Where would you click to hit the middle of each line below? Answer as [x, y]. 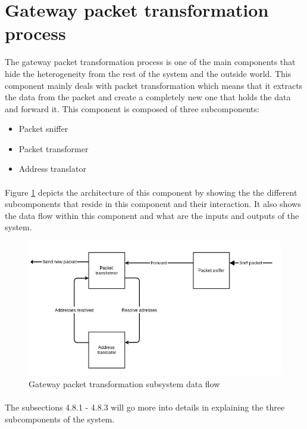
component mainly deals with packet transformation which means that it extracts [154, 85]
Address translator [52, 169]
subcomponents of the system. [60, 419]
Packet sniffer [43, 129]
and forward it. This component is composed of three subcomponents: [132, 108]
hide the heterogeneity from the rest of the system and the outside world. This [148, 73]
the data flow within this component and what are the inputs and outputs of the [152, 215]
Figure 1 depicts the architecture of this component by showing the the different [151, 192]
